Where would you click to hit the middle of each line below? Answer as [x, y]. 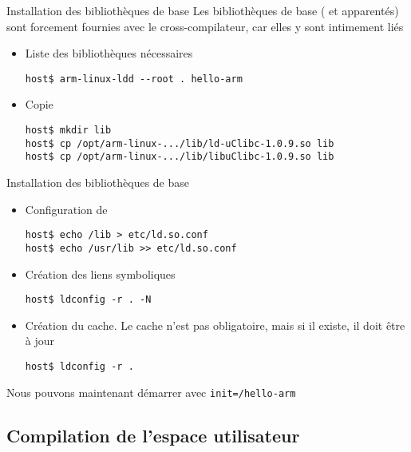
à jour [40, 341]
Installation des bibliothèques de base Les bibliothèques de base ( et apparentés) [203, 10]
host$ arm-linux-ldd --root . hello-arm [134, 79]
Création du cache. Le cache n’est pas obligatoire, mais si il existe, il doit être [215, 325]
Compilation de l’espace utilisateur [153, 435]
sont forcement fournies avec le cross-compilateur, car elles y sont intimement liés [205, 26]
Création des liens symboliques [100, 274]
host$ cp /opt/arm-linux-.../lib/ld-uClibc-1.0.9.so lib [180, 143]
